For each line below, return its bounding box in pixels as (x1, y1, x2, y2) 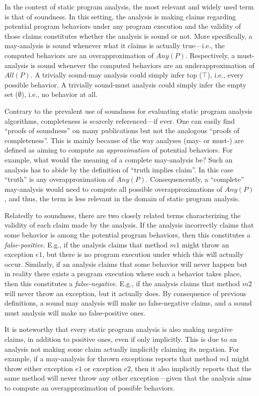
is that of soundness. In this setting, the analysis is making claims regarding (4, 11, 236, 21)
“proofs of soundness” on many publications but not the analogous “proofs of (4, 125, 240, 136)
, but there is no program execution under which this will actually (42, 249, 244, 259)
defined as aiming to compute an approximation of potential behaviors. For (4, 145, 233, 155)
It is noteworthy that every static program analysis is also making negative (4, 324, 233, 334)
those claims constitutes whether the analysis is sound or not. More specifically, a (4, 30, 253, 41)
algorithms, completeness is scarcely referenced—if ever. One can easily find (4, 115, 235, 126)
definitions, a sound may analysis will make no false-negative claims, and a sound (4, 298, 252, 308)
